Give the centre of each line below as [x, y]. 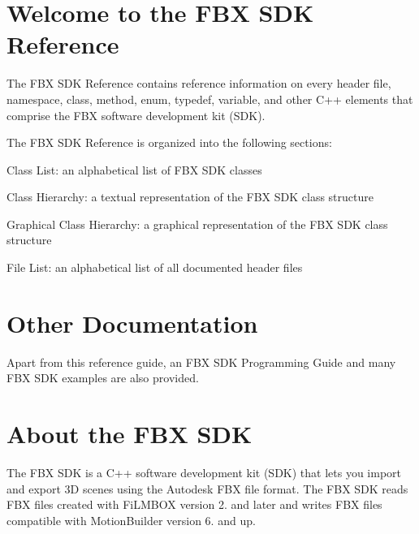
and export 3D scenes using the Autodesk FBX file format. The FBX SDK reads [207, 488]
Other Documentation [132, 323]
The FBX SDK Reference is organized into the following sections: [169, 142]
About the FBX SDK [130, 434]
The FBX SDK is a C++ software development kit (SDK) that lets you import [204, 473]
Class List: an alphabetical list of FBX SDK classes [134, 169]
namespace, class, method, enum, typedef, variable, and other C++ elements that [210, 99]
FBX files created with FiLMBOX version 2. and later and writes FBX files [194, 504]
